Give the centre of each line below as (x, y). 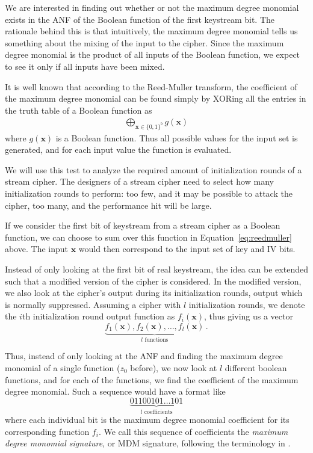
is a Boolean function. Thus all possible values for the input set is (177, 137)
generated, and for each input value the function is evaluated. (118, 149)
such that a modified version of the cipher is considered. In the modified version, (153, 281)
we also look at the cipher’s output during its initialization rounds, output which (154, 293)
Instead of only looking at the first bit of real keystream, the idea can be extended (156, 269)
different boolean (256, 368)
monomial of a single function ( (63, 368)
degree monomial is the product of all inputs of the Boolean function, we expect (153, 54)
